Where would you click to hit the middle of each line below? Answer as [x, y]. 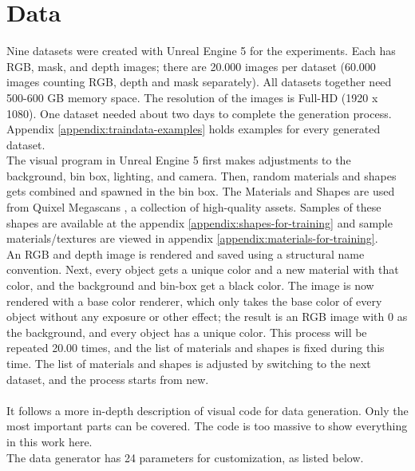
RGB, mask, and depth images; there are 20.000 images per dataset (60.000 [191, 66]
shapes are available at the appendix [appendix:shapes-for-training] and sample [200, 222]
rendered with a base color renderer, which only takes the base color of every [194, 301]
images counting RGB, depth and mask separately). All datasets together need [199, 82]
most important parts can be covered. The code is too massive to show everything [207, 426]
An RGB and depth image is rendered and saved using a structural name [186, 253]
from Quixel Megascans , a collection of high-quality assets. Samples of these [194, 207]
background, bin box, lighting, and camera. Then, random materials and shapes [202, 175]
